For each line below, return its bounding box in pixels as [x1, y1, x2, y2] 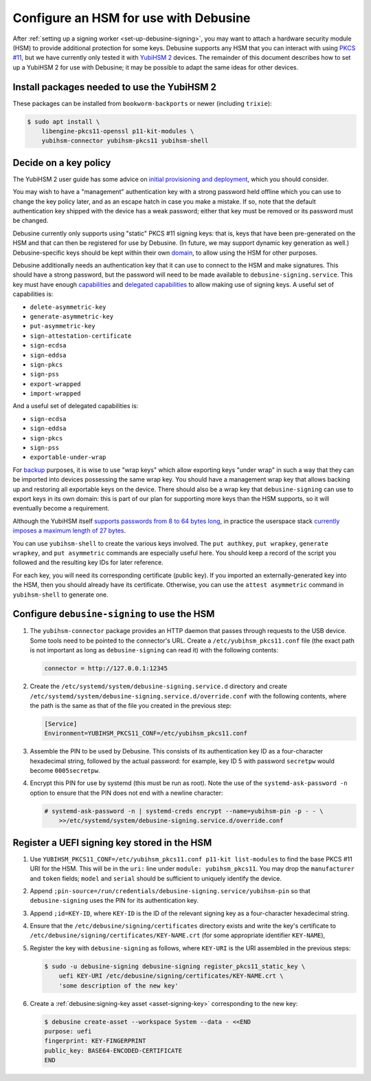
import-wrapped [30, 389, 82, 398]
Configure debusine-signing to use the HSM [12, 608, 215, 620]
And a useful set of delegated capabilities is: [12, 402, 139, 410]
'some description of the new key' [58, 981, 179, 989]
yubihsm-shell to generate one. [12, 590, 109, 599]
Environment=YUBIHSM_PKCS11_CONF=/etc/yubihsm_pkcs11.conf [44, 729, 247, 738]
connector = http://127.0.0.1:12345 [44, 665, 168, 672]
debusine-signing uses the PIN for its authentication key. [30, 897, 199, 905]
